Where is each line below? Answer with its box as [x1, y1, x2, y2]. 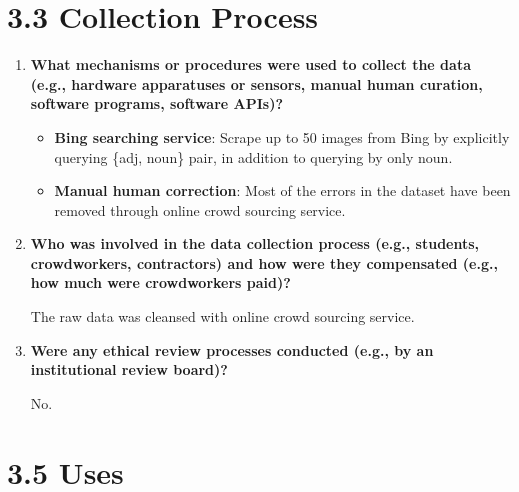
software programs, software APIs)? [30, 93, 284, 114]
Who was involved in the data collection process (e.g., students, [30, 233, 480, 254]
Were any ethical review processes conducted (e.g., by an [30, 339, 434, 360]
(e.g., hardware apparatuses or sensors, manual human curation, [30, 73, 483, 94]
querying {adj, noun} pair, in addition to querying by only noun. [54, 146, 453, 167]
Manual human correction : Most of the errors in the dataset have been [54, 180, 511, 201]
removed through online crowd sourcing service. [54, 199, 346, 220]
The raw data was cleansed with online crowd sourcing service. [30, 306, 415, 327]
